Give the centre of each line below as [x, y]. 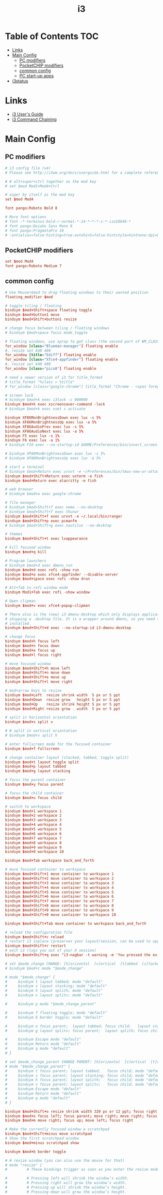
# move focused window [28, 664]
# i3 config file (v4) [28, 168]
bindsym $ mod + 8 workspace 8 [33, 843]
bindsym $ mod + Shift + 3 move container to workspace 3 [59, 883]
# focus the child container [34, 793]
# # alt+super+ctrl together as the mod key [51, 181]
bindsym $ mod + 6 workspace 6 [33, 834]
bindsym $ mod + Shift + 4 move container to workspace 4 [59, 887]
